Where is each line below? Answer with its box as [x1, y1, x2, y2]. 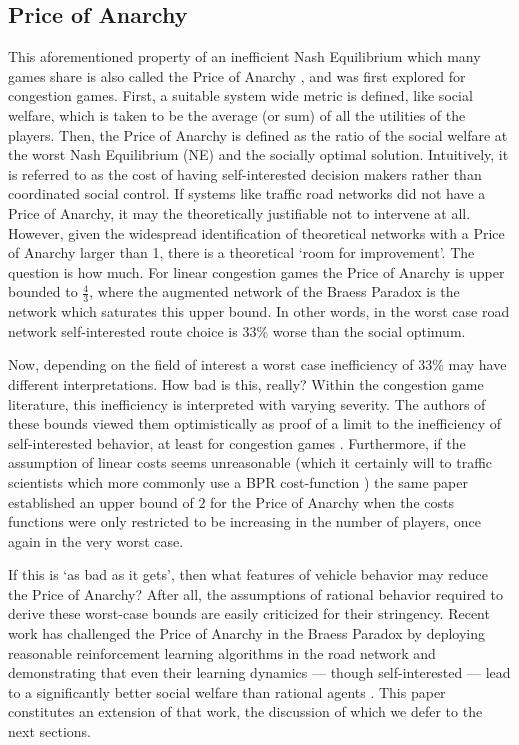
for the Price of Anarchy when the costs [210, 491, 454, 512]
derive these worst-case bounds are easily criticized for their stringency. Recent [8, 603, 490, 624]
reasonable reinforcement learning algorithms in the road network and [8, 642, 436, 663]
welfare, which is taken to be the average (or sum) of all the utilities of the [8, 104, 466, 125]
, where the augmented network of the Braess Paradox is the [89, 281, 460, 302]
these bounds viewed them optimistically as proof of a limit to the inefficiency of [8, 413, 502, 434]
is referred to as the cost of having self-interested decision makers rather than [8, 163, 482, 184]
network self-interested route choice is [8, 320, 238, 341]
